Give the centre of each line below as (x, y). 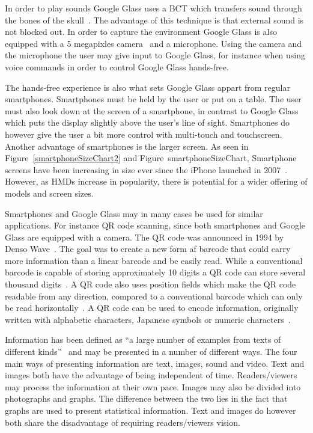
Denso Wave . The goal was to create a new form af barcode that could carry (148, 249)
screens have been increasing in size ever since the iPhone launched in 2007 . (146, 169)
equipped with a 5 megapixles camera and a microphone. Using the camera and (153, 43)
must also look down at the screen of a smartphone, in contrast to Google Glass (152, 110)
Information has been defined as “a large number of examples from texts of (143, 339)
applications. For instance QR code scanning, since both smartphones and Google (155, 225)
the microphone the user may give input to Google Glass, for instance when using (155, 55)
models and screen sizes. (49, 193)
